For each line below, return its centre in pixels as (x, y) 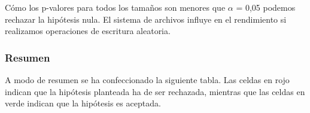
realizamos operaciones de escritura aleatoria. (88, 31)
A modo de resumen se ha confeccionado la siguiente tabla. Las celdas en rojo (147, 80)
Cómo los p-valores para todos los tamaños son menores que (115, 7)
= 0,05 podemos (266, 7)
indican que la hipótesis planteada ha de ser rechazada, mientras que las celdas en (155, 91)
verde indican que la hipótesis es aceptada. (83, 103)
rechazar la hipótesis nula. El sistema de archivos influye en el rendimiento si (146, 19)
